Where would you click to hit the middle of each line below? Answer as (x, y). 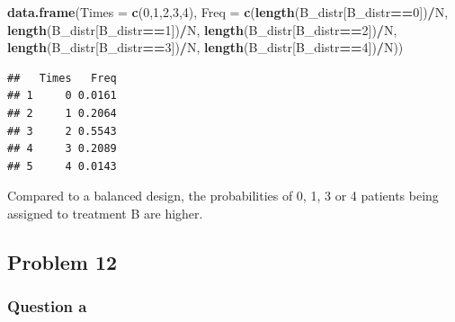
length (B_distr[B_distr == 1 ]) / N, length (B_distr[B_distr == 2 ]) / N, (202, 29)
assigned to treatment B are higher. (105, 213)
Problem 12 (62, 261)
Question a (47, 306)
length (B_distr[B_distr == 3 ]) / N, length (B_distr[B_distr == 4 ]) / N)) (205, 47)
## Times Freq (62, 78)
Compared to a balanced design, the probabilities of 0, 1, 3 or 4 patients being (223, 196)
